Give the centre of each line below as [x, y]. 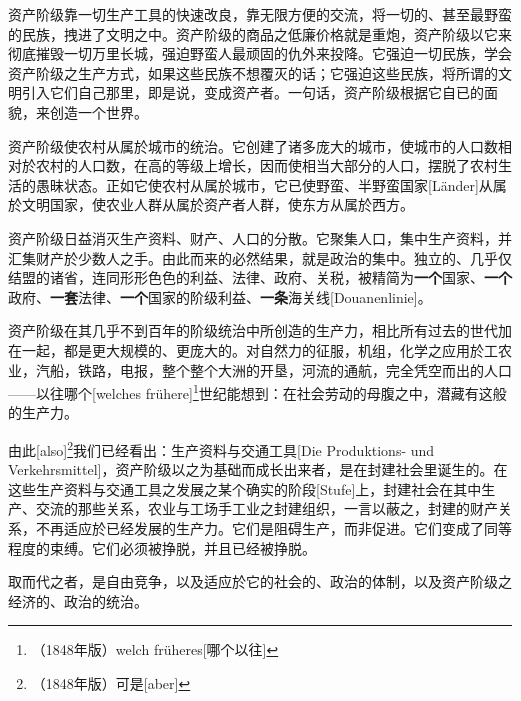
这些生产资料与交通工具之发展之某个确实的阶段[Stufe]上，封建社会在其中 [245, 488]
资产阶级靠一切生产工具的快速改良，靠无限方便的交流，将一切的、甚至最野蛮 [260, 14]
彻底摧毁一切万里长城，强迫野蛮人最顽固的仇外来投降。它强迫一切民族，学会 [260, 53]
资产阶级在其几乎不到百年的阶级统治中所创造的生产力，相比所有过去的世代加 [260, 330]
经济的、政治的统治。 [78, 600]
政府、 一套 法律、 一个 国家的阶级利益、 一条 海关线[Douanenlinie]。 [220, 296]
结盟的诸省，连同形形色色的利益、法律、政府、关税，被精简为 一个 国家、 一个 [260, 277]
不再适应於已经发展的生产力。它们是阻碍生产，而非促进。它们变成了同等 [273, 527]
